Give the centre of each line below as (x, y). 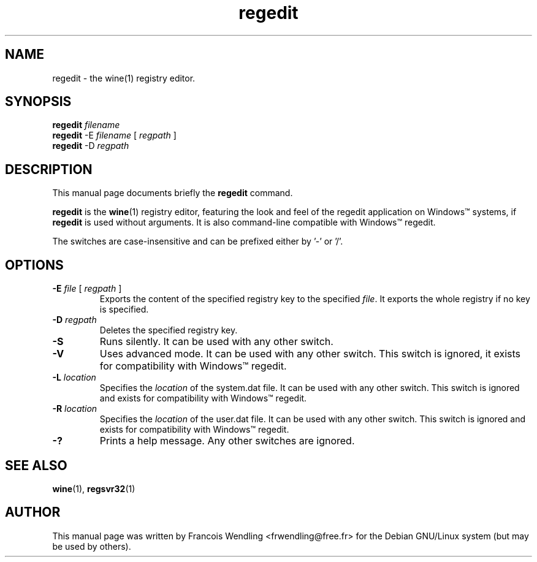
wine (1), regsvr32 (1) (94, 488)
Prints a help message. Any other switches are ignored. (227, 441)
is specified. (124, 309)
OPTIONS (34, 265)
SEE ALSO (36, 465)
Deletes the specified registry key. (169, 330)
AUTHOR (33, 512)
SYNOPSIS (38, 102)
